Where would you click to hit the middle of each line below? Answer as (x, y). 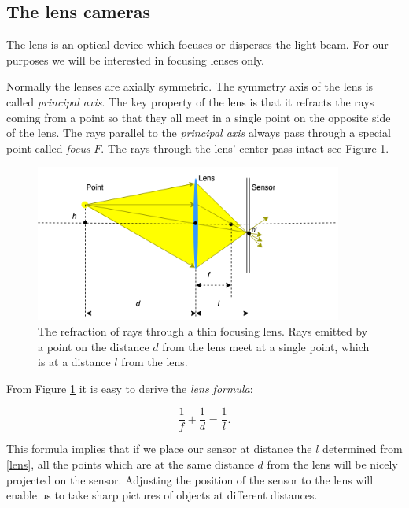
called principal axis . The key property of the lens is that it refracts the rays (190, 101)
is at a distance (74, 362)
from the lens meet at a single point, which (266, 346)
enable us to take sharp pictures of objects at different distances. (162, 495)
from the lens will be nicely (332, 464)
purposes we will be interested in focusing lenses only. (135, 59)
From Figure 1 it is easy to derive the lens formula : (130, 388)
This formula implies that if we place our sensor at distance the (159, 449)
